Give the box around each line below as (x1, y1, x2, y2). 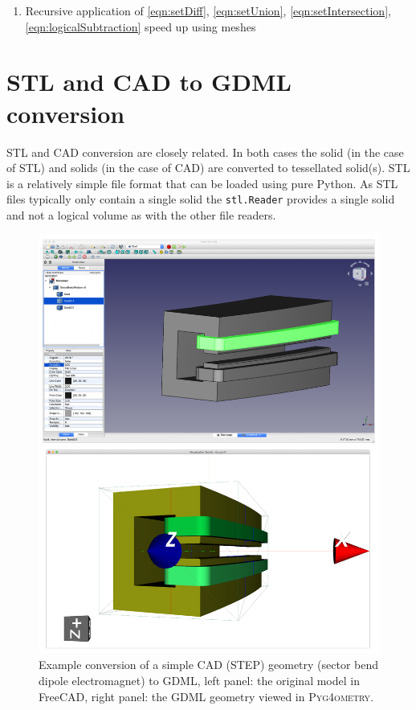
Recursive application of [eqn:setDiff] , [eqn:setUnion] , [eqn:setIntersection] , (25, 2, 391, 18)
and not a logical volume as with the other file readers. (6, 206, 276, 223)
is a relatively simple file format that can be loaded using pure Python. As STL (6, 174, 398, 191)
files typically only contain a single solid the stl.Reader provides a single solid (6, 191, 395, 207)
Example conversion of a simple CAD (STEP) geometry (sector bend (39, 656, 379, 673)
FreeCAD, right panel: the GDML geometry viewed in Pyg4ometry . (39, 687, 374, 704)
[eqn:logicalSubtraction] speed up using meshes (25, 18, 256, 35)
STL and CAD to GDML (6, 65, 292, 98)
